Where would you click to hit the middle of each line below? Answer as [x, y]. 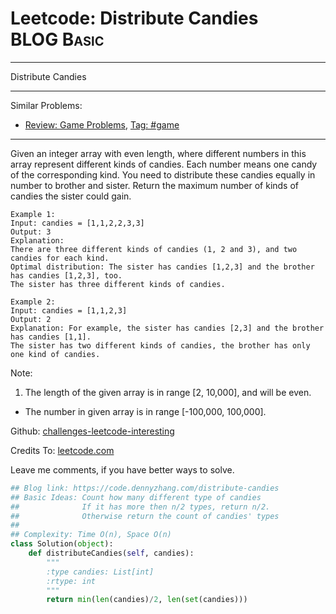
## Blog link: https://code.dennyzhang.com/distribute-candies [145, 488]
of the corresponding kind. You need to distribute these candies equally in [163, 174]
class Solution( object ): [62, 544]
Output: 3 [31, 232]
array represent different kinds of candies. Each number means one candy [164, 164]
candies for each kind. [60, 258]
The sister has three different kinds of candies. [118, 284]
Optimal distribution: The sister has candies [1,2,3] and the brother [162, 267]
